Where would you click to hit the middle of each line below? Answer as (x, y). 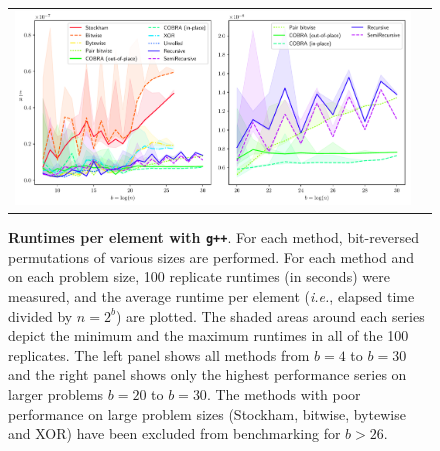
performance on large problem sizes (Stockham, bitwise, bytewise (207, 413)
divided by (40, 315)
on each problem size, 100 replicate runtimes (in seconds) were (199, 276)
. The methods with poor (283, 393)
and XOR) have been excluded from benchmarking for (174, 433)
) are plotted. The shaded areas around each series (270, 315)
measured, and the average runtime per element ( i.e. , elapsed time (211, 296)
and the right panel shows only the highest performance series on (207, 374)
